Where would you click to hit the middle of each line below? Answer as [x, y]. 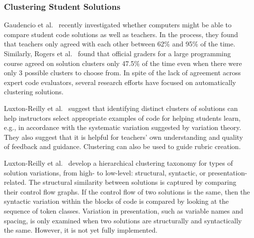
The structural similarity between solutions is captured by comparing [132, 182]
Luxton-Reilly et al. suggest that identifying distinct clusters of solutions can [121, 108]
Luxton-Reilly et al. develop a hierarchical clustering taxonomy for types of [118, 162]
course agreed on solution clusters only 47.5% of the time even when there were [123, 63]
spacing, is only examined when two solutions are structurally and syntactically [123, 220]
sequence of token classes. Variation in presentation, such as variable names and [124, 210]
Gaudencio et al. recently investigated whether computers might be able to [118, 25]
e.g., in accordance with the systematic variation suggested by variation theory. [123, 127]
